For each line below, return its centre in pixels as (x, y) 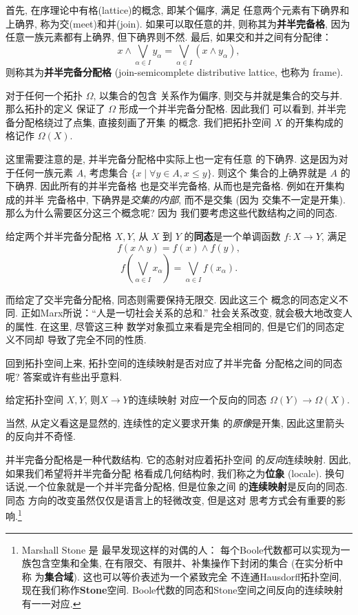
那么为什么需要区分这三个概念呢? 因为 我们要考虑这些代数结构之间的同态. (171, 213)
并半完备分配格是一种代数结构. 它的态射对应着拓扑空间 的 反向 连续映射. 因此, (178, 459)
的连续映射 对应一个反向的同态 (198, 400)
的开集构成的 (314, 122)
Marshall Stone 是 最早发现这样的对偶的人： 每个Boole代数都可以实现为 (181, 549)
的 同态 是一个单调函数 (232, 236)
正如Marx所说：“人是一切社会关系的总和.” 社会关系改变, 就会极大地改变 (182, 313)
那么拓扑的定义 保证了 (55, 109)
